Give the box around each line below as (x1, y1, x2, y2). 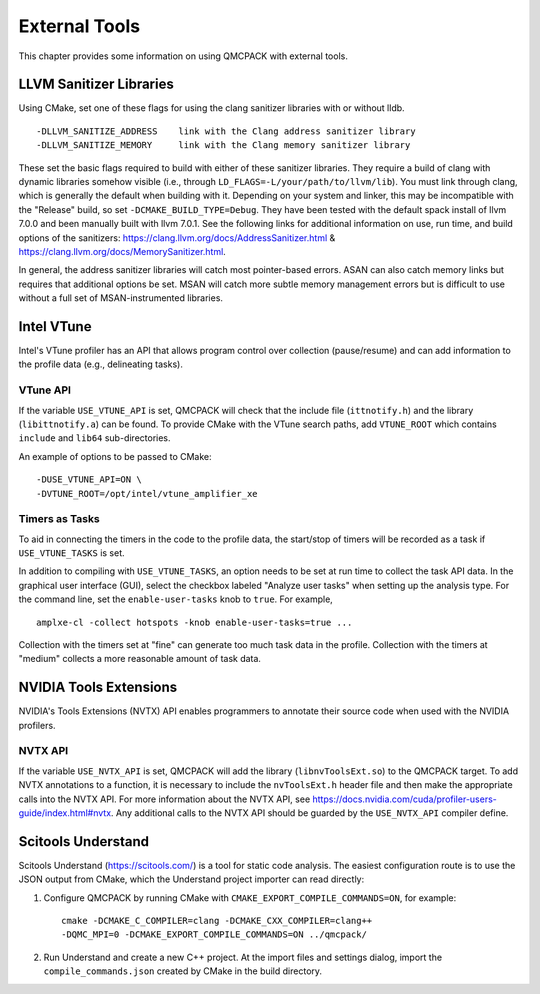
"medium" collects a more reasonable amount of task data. (18, 653, 262, 665)
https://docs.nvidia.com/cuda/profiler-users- (311, 793, 497, 805)
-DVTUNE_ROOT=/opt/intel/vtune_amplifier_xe (36, 488, 259, 499)
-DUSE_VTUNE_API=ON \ (36, 474, 142, 485)
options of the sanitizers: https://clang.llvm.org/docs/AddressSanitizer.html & (18, 231, 336, 244)
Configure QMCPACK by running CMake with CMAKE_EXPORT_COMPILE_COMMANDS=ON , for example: (43, 891, 457, 904)
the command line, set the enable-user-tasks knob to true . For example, (18, 593, 334, 605)
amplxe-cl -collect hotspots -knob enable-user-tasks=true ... (36, 616, 353, 628)
